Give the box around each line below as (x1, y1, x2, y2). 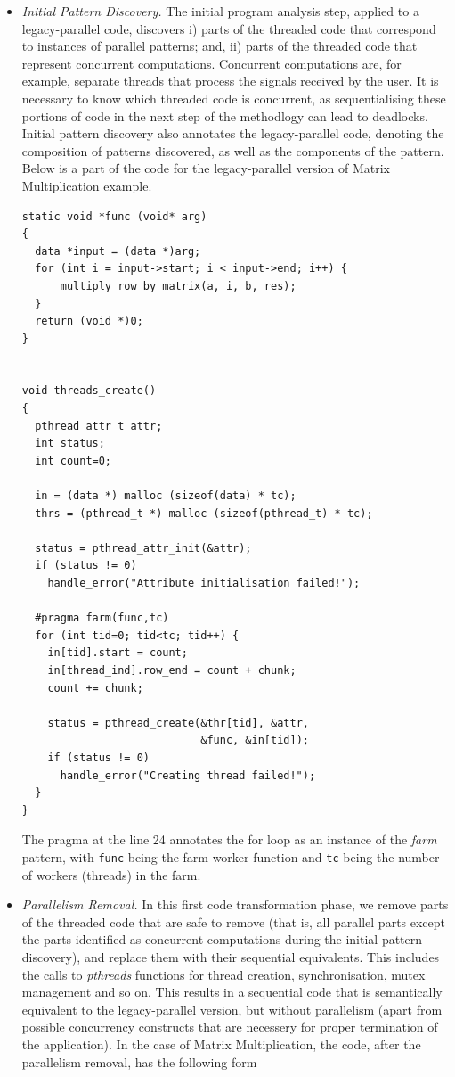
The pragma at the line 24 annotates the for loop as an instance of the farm (21, 830, 437, 849)
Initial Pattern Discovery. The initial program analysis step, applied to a (21, 2, 419, 20)
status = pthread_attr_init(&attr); (35, 541, 252, 555)
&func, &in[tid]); (200, 734, 309, 747)
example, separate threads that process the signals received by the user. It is (21, 71, 439, 90)
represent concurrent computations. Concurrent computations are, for (21, 53, 402, 72)
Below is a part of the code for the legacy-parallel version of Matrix (21, 159, 390, 177)
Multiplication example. (21, 176, 152, 194)
